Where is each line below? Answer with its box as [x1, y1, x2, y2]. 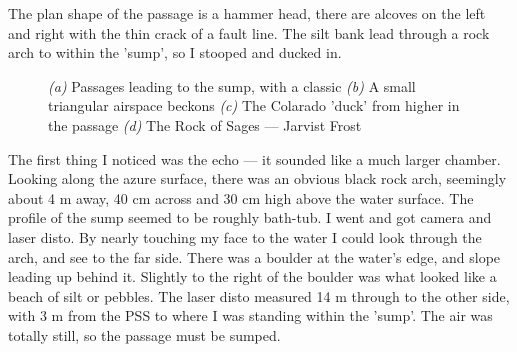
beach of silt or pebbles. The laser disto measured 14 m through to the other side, [8, 285, 510, 306]
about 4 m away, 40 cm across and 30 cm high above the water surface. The [8, 187, 474, 208]
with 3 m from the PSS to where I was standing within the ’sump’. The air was [8, 305, 493, 326]
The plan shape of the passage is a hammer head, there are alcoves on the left [8, 3, 486, 23]
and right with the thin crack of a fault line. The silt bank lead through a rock [8, 22, 490, 43]
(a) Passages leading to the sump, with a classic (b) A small [48, 75, 416, 96]
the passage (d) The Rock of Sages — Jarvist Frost [48, 114, 362, 135]
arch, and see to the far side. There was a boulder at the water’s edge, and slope [8, 246, 501, 267]
